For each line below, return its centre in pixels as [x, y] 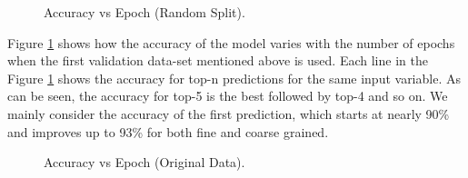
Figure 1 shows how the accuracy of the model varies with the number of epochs [231, 42]
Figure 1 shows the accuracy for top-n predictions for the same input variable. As [234, 78]
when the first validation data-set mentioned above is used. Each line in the [218, 60]
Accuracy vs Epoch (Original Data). [144, 162]
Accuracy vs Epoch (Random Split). [144, 12]
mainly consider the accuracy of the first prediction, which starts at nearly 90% [229, 113]
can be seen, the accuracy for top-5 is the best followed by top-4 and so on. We [228, 96]
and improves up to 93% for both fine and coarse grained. [168, 131]
